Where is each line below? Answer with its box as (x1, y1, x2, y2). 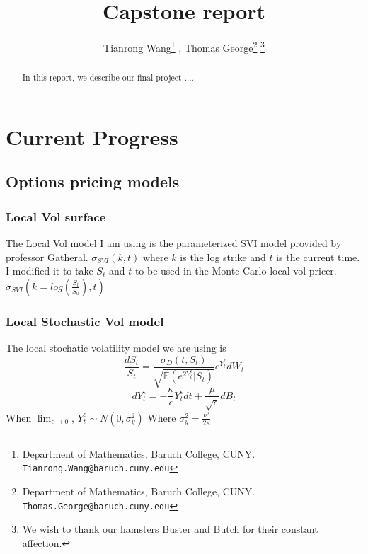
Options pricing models (6, 171, 180, 192)
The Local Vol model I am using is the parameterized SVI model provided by (6, 236, 342, 250)
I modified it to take (6, 263, 93, 278)
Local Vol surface (6, 207, 106, 225)
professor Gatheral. (6, 249, 88, 264)
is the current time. (276, 249, 360, 264)
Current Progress (6, 122, 178, 151)
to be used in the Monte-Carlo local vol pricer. (134, 263, 337, 278)
